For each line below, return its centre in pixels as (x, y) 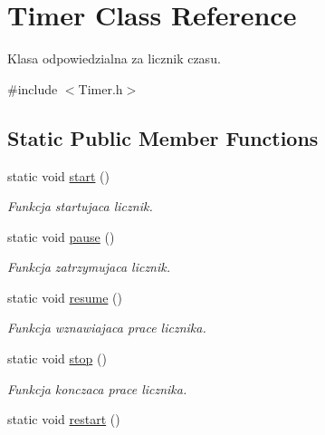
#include (33, 88)
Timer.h (100, 88)
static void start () (58, 175)
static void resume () (65, 297)
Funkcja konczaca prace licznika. (97, 388)
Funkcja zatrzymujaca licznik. (89, 267)
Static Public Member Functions (163, 137)
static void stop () (57, 358)
